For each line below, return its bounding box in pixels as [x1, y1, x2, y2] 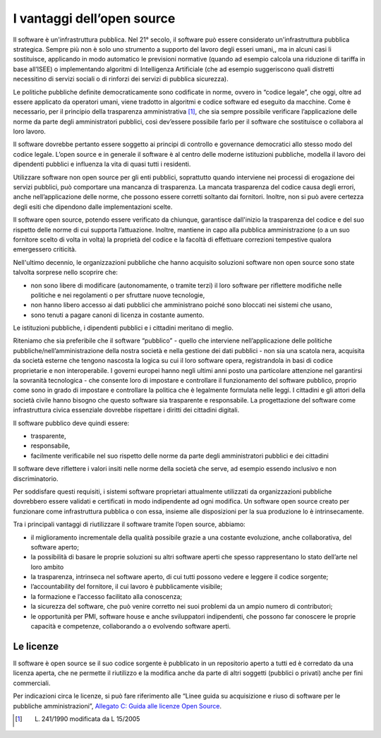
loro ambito [30, 562, 64, 571]
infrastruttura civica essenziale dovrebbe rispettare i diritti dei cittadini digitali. [13, 406, 240, 415]
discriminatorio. [13, 474, 59, 483]
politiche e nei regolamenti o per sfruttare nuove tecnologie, [30, 290, 205, 299]
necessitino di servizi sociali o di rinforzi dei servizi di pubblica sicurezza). [13, 75, 229, 83]
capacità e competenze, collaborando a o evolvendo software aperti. [30, 622, 231, 631]
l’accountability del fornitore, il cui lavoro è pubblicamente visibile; [30, 583, 222, 591]
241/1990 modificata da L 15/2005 [41, 714, 140, 723]
